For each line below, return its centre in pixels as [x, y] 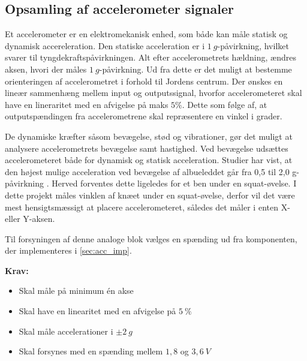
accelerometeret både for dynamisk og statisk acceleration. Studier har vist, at [149, 160]
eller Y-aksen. [30, 219]
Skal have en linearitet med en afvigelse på [97, 311]
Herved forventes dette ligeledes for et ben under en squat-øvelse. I [174, 183]
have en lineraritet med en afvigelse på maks [87, 104]
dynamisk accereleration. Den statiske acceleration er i [105, 45]
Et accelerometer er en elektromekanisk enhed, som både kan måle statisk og [146, 34]
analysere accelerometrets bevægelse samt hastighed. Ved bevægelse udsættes [147, 148]
